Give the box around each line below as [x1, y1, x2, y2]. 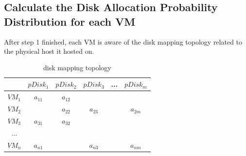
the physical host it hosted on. [4, 46, 94, 56]
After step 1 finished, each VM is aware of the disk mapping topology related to [4, 36, 243, 47]
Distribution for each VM [4, 14, 136, 29]
